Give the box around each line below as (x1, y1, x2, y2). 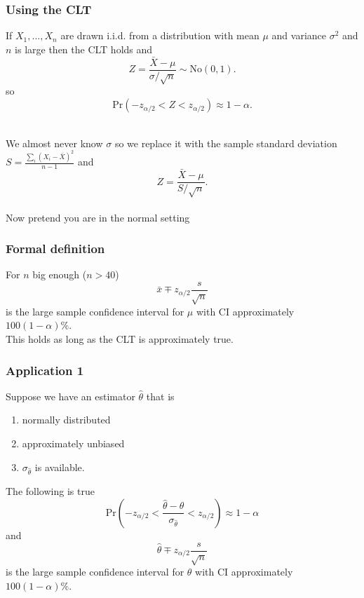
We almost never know (6, 135, 103, 150)
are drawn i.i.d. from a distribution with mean (60, 28, 259, 43)
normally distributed (22, 412, 111, 427)
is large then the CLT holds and (15, 41, 153, 56)
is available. (34, 459, 85, 474)
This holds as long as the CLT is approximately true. (6, 332, 234, 346)
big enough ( (32, 267, 87, 282)
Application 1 (6, 361, 84, 379)
